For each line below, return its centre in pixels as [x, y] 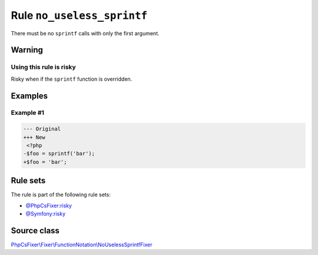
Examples [29, 96]
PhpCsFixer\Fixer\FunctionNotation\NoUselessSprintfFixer [82, 245]
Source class [35, 231]
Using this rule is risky [43, 67]
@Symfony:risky [46, 214]
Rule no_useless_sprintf [79, 15]
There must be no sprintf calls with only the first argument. [85, 33]
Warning [27, 50]
